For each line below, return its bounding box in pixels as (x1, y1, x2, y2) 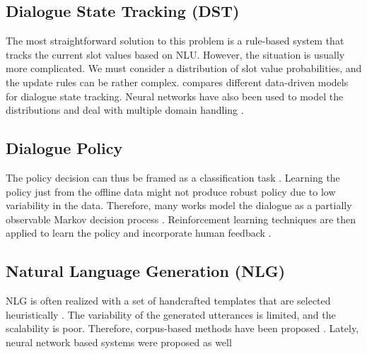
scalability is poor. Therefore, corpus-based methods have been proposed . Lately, (6, 321, 359, 336)
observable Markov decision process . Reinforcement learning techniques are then (6, 211, 356, 226)
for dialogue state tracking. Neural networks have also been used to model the (6, 88, 344, 103)
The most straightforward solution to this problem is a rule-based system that (6, 33, 344, 48)
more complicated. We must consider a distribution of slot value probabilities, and (6, 61, 362, 76)
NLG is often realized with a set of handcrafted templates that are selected (6, 293, 331, 308)
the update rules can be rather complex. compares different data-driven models (6, 74, 349, 89)
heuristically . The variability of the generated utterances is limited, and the (6, 307, 336, 321)
